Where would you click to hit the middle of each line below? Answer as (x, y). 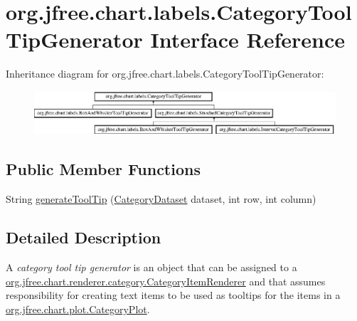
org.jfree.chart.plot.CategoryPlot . (78, 309)
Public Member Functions (103, 169)
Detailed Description (84, 237)
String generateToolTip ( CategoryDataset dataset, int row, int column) (161, 199)
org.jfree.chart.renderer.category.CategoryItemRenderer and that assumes (166, 281)
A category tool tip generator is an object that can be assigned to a (151, 267)
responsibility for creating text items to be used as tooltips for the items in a (173, 295)
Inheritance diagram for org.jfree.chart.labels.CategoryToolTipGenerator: (165, 74)
